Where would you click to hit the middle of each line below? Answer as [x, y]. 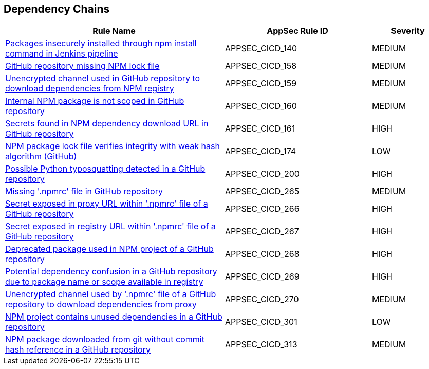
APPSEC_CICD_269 [262, 277]
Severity [408, 31]
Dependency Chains [57, 9]
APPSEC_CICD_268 [262, 254]
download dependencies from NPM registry [90, 89]
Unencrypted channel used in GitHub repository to [103, 78]
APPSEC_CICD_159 [261, 84]
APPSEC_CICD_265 [262, 191]
